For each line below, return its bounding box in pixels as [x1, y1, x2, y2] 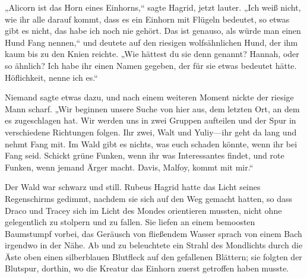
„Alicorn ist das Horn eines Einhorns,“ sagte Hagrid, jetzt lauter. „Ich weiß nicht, [5, 1, 301, 13]
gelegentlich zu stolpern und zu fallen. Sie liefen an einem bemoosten [5, 216, 255, 228]
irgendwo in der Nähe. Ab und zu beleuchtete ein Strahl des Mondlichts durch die [5, 239, 303, 251]
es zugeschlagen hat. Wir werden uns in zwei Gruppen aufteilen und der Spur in [5, 114, 296, 127]
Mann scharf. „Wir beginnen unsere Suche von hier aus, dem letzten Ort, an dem [5, 102, 300, 115]
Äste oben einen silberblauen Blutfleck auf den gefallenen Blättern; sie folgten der [5, 250, 302, 263]
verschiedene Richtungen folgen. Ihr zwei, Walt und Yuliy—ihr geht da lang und [5, 125, 297, 138]
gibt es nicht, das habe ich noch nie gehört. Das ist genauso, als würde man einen [5, 24, 301, 37]
